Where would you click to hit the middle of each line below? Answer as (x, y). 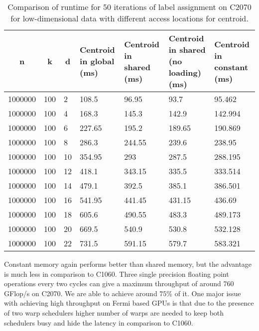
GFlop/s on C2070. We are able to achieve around (81, 293)
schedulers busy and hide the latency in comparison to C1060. (99, 322)
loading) (185, 72)
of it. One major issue (208, 293)
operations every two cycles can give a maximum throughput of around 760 (119, 283)
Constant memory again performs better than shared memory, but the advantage (128, 264)
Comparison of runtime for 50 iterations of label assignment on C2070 (129, 7)
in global (97, 61)
